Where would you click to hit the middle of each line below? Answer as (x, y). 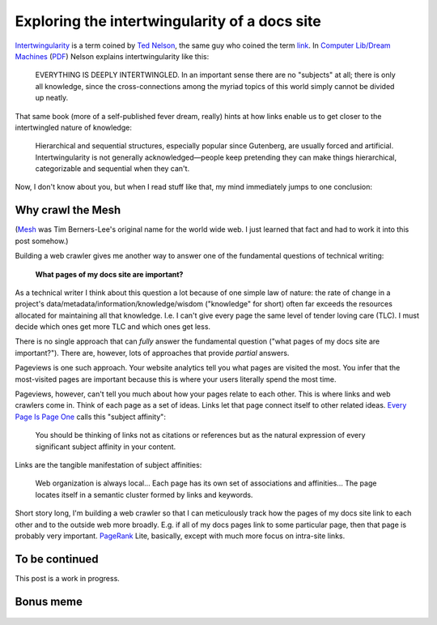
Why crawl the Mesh (68, 210)
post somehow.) (42, 241)
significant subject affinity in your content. (106, 447)
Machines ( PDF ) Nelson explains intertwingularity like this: (112, 56)
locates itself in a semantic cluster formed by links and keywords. (144, 494)
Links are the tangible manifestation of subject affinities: (108, 465)
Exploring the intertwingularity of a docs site (168, 21)
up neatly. (52, 98)
